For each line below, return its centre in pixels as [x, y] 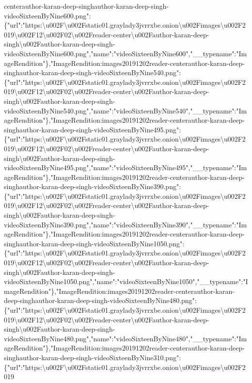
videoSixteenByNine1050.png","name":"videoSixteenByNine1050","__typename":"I [126, 281]
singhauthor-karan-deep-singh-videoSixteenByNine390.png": [93, 186]
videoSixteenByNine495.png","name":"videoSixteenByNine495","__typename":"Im [126, 168]
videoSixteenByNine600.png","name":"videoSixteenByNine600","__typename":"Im [126, 53]
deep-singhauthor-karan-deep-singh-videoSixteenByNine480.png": [100, 300]
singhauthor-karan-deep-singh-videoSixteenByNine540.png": [93, 72]
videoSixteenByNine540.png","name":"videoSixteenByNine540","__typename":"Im [126, 110]
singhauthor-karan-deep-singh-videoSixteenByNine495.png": [93, 129]
